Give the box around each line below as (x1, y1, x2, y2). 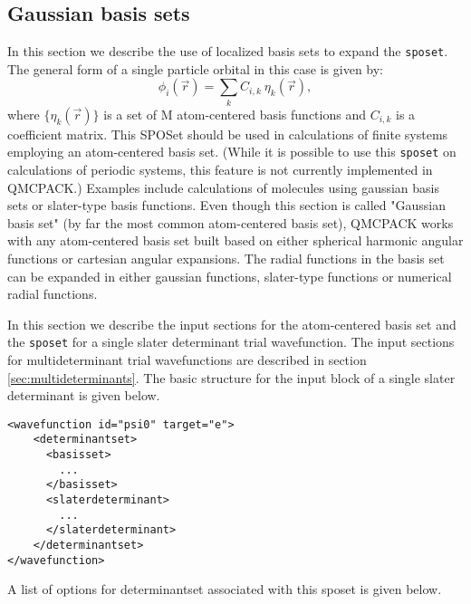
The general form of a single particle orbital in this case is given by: (7, 59, 384, 78)
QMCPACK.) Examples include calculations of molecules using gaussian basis (7, 177, 440, 197)
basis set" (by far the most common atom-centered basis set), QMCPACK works (7, 213, 454, 232)
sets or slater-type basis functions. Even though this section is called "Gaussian (7, 196, 446, 215)
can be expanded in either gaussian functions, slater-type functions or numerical (7, 266, 452, 285)
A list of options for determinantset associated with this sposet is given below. (7, 580, 442, 599)
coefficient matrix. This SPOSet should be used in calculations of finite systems (7, 124, 448, 143)
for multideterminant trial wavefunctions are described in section (7, 350, 367, 369)
